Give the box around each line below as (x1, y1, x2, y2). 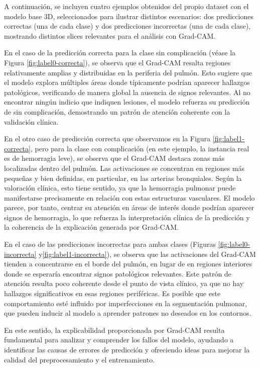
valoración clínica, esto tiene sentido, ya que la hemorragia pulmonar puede (4, 182, 236, 193)
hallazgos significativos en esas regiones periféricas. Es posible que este (4, 288, 221, 299)
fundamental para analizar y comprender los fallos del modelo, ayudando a (4, 334, 234, 345)
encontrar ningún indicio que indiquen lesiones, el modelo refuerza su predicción (4, 97, 250, 107)
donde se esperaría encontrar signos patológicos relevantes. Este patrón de (4, 268, 231, 279)
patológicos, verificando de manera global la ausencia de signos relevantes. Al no (4, 86, 250, 97)
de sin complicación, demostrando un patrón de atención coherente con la (4, 106, 230, 117)
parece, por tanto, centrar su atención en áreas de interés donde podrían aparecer (4, 202, 254, 213)
